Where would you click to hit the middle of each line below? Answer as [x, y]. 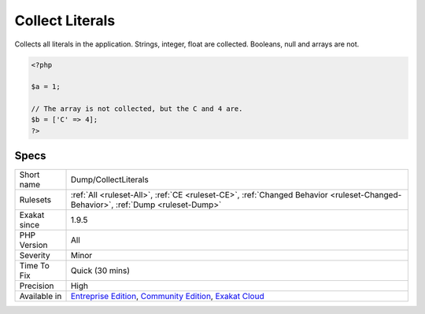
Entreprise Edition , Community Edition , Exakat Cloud [167, 297]
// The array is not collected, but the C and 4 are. [137, 109]
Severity [35, 256]
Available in [41, 297]
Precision [37, 286]
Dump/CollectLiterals [109, 179]
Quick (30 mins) [100, 271]
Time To [35, 266]
